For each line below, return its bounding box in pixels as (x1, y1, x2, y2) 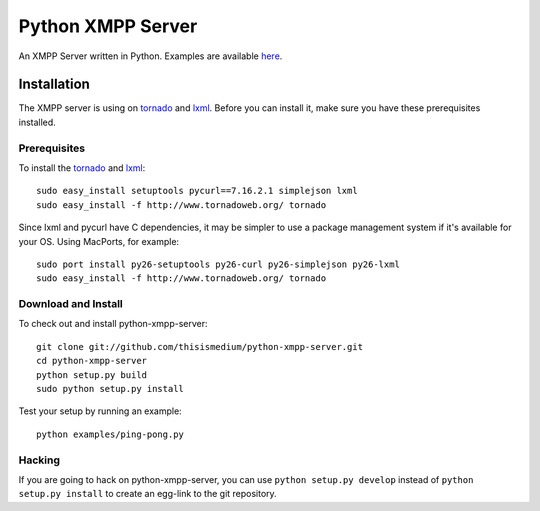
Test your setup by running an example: (18, 405, 182, 417)
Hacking (18, 453, 60, 467)
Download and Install (18, 297, 124, 311)
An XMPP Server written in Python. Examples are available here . (18, 50, 283, 62)
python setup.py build (36, 369, 148, 380)
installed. (18, 116, 57, 128)
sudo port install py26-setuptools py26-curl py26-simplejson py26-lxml (36, 258, 400, 270)
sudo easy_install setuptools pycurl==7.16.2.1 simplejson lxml (36, 185, 359, 197)
